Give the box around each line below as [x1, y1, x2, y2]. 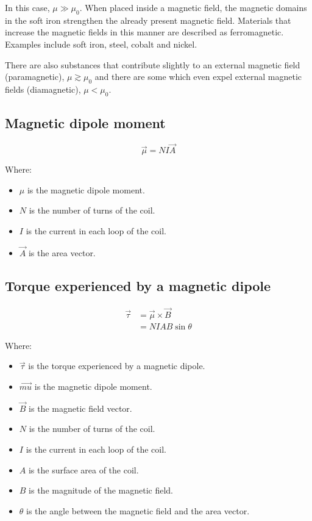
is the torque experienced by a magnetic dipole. [28, 359, 205, 372]
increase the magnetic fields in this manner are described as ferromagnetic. [5, 26, 284, 38]
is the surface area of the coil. [28, 463, 139, 476]
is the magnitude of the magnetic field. [29, 484, 174, 497]
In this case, [5, 1, 50, 13]
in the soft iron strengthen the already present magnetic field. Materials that [5, 13, 291, 26]
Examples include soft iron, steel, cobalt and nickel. [5, 37, 197, 50]
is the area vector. [28, 246, 96, 259]
